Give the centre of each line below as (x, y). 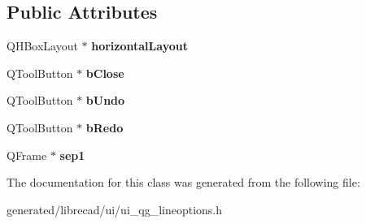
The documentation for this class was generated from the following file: (183, 182)
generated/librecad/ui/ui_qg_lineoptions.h (115, 209)
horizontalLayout (139, 46)
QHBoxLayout (42, 46)
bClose (105, 73)
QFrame (27, 155)
